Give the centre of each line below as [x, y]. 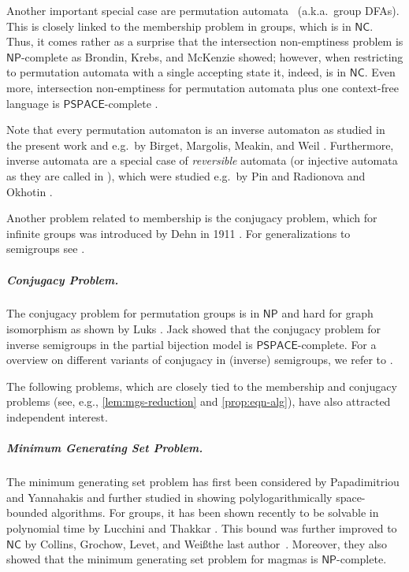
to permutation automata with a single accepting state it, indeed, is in [177, 72]
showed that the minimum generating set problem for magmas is [162, 559]
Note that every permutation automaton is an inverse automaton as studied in [196, 130]
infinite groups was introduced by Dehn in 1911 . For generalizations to [178, 233]
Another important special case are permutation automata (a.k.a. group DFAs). [203, 10]
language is [33, 103]
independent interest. [57, 417]
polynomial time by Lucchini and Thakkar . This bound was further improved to [202, 527]
